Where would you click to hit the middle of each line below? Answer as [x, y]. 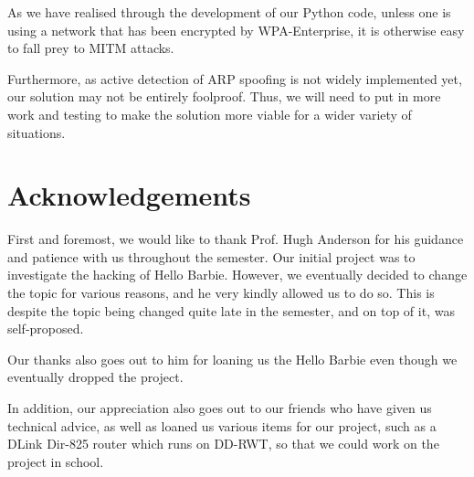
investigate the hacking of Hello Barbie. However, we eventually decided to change [237, 275]
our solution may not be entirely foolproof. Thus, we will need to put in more [224, 96]
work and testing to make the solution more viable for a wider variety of [210, 114]
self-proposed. [46, 329]
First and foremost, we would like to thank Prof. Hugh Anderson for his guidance [236, 239]
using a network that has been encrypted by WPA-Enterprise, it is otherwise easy [236, 30]
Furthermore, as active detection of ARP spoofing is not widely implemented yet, [235, 78]
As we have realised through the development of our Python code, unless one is [229, 12]
